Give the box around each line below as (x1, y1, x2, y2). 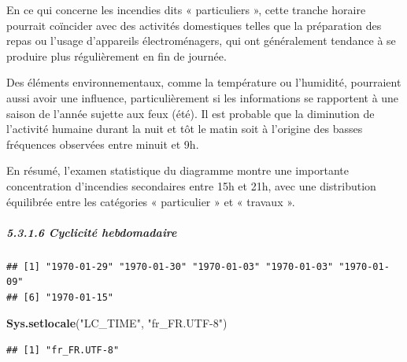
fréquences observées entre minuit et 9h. (6, 135, 199, 152)
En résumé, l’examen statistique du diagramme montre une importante (6, 162, 349, 179)
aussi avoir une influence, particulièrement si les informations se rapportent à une (6, 89, 399, 105)
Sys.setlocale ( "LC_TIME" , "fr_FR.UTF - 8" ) (6, 315, 228, 331)
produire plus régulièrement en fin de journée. (6, 47, 227, 64)
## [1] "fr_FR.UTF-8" (6, 345, 120, 356)
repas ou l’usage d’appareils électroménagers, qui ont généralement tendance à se (6, 32, 396, 49)
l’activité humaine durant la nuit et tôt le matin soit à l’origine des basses (6, 120, 363, 137)
